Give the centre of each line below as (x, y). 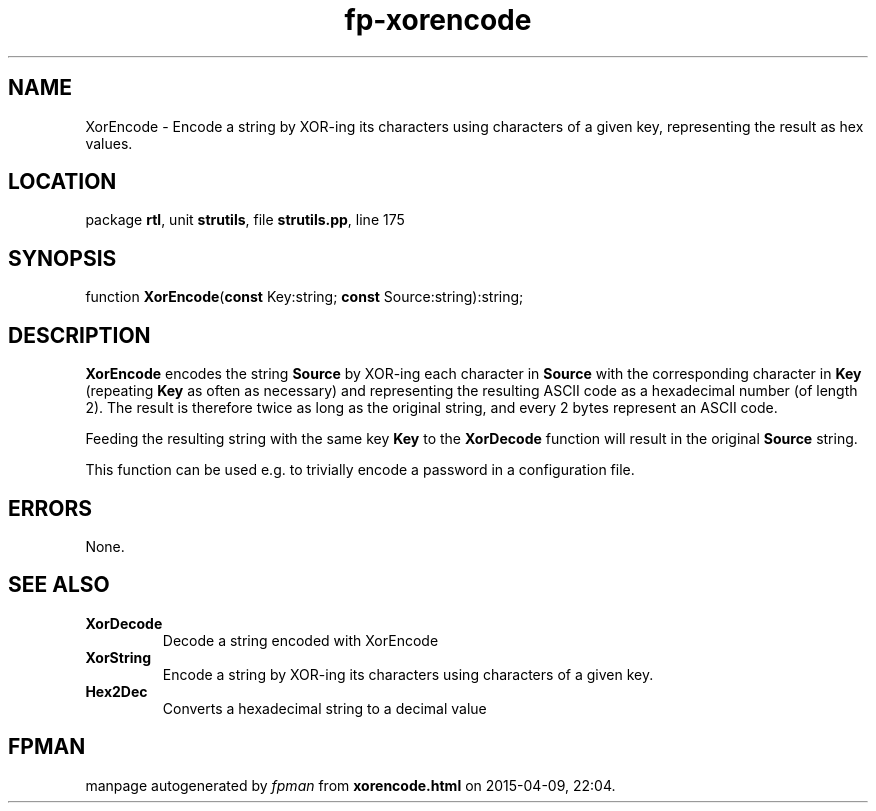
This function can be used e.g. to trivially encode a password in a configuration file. (360, 470)
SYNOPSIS (62, 258)
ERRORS (50, 508)
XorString (118, 657)
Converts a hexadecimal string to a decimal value (324, 708)
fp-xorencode (438, 20)
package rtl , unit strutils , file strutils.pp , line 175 (245, 220)
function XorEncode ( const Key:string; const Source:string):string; (304, 297)
